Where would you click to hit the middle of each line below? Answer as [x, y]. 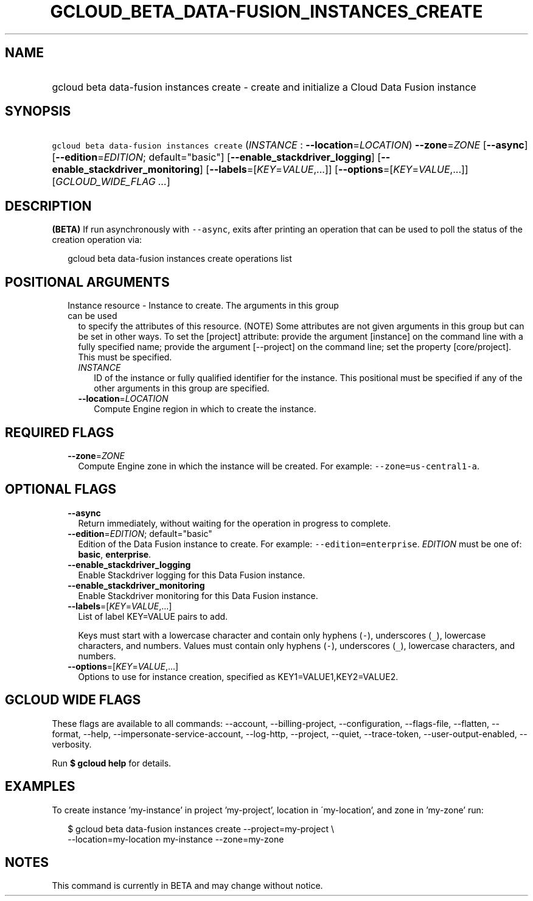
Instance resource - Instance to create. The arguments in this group [203, 306]
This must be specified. [125, 357]
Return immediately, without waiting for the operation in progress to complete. [234, 523]
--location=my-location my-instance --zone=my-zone [176, 839]
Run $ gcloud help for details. [112, 763]
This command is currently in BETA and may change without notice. [187, 886]
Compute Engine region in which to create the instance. [205, 409]
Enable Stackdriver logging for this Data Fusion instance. [192, 575]
